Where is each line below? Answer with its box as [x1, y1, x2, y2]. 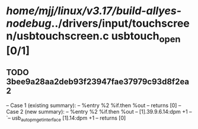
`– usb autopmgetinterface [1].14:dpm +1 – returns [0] [6, 114, 126, 122]
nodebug [6, 17, 52, 30]
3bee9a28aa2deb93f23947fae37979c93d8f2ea [6, 77, 190, 87]
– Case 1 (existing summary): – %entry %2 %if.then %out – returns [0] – [6, 102, 181, 109]
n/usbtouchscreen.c [6, 30, 110, 43]
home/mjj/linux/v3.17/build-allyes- [6, 4, 182, 18]
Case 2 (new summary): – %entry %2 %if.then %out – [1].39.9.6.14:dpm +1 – [6, 108, 192, 115]
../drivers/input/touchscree [51, 17, 190, 30]
